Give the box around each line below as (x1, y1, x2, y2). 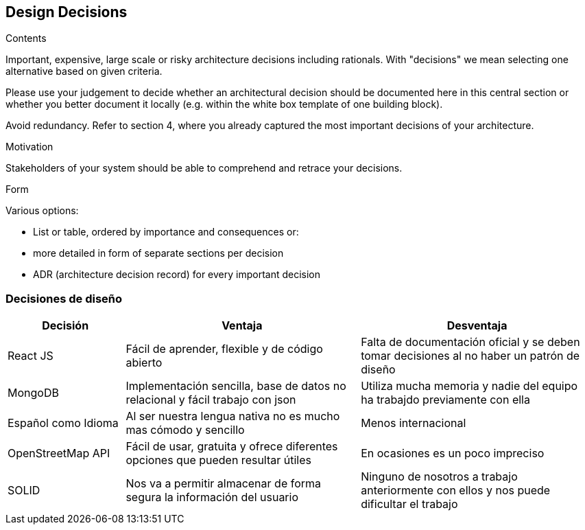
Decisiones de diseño (5, 291, 123, 306)
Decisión (42, 319, 89, 333)
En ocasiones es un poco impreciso (361, 446, 545, 461)
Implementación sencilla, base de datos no (126, 379, 346, 393)
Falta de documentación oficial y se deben (361, 335, 580, 349)
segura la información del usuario (126, 490, 299, 505)
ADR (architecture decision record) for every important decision (33, 268, 321, 281)
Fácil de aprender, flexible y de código (126, 342, 323, 356)
